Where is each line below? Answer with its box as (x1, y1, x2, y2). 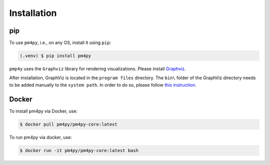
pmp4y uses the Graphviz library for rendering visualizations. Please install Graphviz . (9, 66, 186, 72)
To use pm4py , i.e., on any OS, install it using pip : (9, 40, 111, 46)
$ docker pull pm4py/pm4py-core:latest (19, 121, 117, 127)
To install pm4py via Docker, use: (9, 108, 77, 114)
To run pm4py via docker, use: (9, 134, 72, 140)
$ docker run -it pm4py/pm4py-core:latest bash (19, 148, 138, 153)
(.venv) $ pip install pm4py (19, 53, 91, 59)
